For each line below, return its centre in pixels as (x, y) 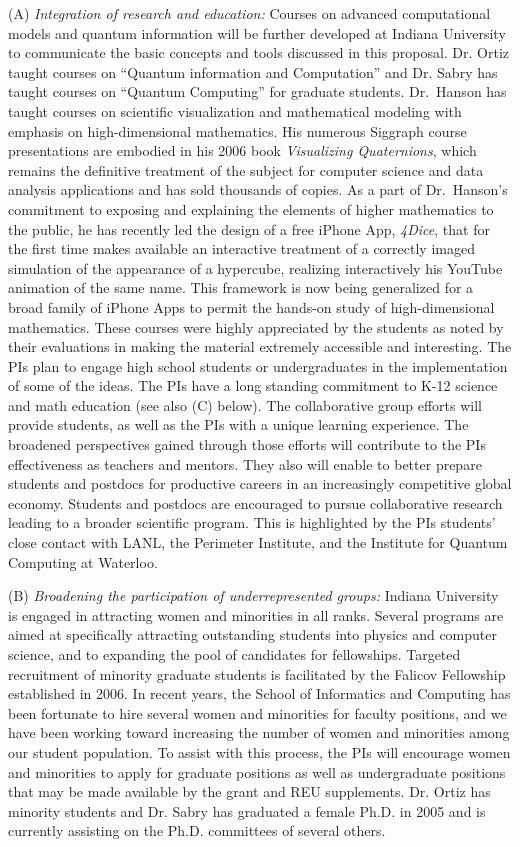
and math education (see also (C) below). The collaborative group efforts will (245, 404)
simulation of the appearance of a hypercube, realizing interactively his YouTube (255, 267)
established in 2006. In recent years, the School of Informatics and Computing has (259, 693)
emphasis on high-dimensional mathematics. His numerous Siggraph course (237, 130)
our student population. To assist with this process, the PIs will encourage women (259, 751)
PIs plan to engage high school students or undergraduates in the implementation (258, 365)
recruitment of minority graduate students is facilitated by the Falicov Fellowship (257, 673)
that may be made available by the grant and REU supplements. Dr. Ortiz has (249, 791)
